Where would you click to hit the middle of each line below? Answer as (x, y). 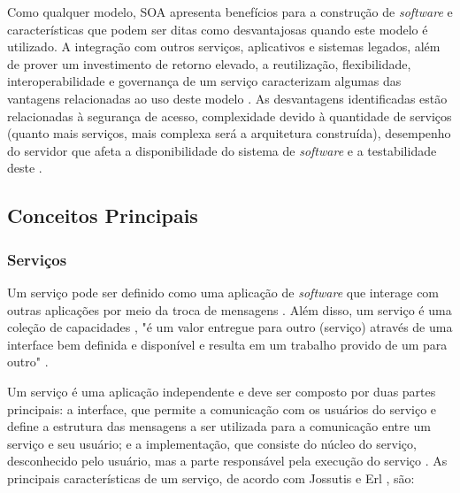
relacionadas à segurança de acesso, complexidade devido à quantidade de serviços (230, 116)
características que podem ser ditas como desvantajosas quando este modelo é (218, 29)
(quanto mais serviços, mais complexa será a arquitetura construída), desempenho (229, 133)
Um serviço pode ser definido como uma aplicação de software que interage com (223, 292)
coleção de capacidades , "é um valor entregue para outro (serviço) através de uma (230, 327)
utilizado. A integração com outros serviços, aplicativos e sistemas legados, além (224, 46)
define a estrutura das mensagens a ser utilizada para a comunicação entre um (219, 426)
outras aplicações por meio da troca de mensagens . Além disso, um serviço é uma (230, 309)
